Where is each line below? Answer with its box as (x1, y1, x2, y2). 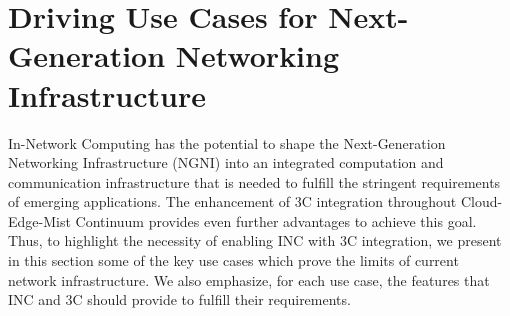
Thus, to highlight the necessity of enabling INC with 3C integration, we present (8, 230, 502, 251)
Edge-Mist (8, 210, 71, 231)
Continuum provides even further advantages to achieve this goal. (75, 210, 477, 231)
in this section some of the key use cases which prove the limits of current (8, 250, 459, 271)
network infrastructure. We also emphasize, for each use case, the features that (8, 269, 490, 290)
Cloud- (460, 191, 503, 212)
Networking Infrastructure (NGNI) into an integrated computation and (8, 152, 444, 173)
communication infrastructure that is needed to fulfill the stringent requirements (8, 171, 501, 192)
